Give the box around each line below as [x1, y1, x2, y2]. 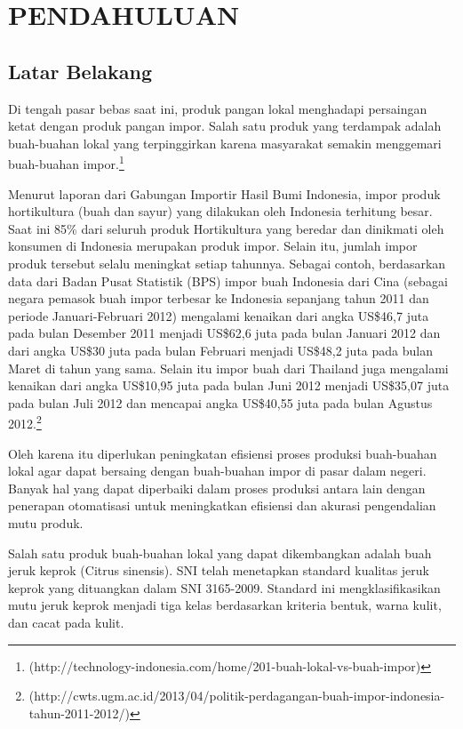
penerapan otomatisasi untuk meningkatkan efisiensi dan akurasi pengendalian [8, 496, 436, 515]
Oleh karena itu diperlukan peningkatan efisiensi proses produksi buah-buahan [8, 444, 437, 462]
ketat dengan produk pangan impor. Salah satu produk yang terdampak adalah [8, 116, 442, 135]
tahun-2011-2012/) [28, 703, 130, 722]
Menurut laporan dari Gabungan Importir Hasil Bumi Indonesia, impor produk [8, 184, 441, 203]
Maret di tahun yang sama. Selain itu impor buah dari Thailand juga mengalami [8, 358, 449, 377]
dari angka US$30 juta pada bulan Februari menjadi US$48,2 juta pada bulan [8, 340, 433, 359]
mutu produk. [8, 513, 84, 532]
